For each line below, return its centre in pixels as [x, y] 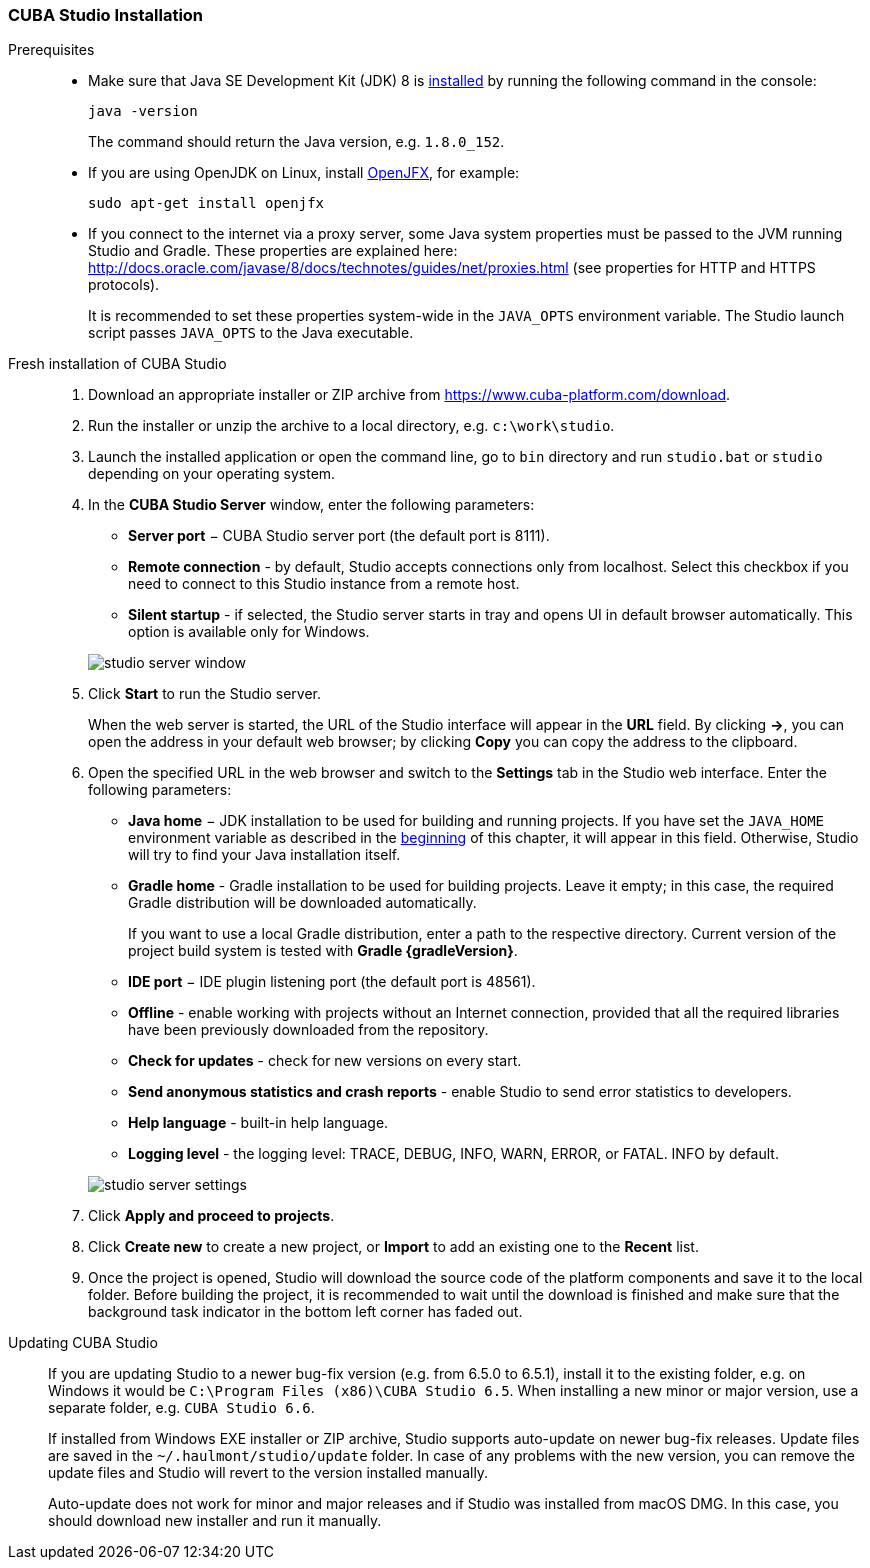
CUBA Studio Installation [106, 15]
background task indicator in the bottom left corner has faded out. [305, 1312]
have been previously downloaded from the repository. [308, 1030]
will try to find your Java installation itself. [264, 855]
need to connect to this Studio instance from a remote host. [324, 584]
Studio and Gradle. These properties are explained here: [273, 251]
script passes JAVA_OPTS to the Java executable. [251, 333]
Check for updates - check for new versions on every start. [325, 1061]
